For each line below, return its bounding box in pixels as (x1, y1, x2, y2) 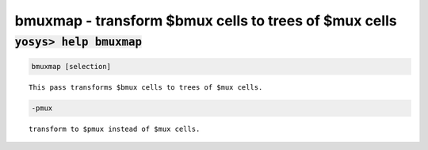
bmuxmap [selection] (31, 62, 111, 71)
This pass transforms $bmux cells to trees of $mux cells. (29, 83, 263, 91)
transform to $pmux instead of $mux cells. (29, 124, 201, 133)
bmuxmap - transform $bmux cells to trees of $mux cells (14, 12, 397, 29)
